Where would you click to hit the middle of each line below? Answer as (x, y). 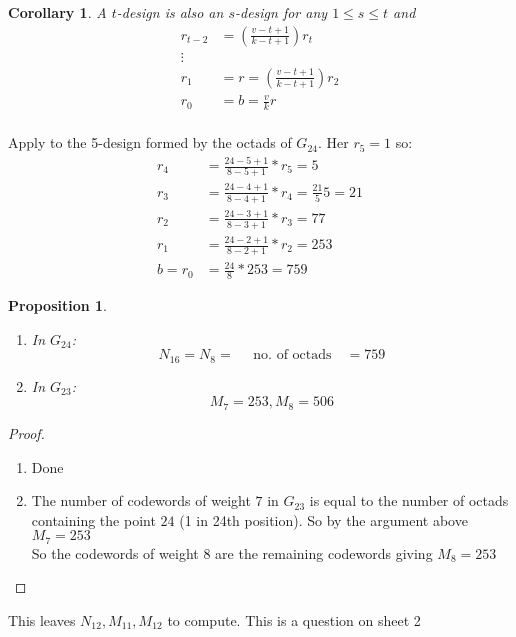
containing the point (93, 519)
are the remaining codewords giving (324, 552)
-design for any (281, 12)
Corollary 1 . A (57, 12)
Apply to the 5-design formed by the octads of (150, 142)
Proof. (26, 432)
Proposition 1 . (57, 305)
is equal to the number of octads (409, 500)
